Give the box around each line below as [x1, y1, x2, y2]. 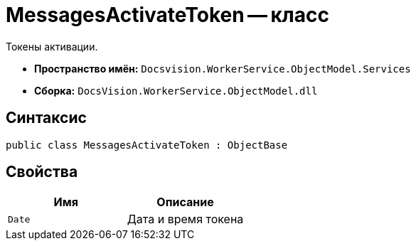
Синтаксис [6, 109, 87, 127]
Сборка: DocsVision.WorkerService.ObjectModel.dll [34, 84, 318, 97]
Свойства [6, 163, 78, 181]
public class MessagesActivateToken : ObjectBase [6, 139, 288, 151]
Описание [156, 195, 214, 210]
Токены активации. [6, 40, 98, 53]
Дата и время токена [127, 212, 244, 227]
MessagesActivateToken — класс [6, 3, 329, 27]
